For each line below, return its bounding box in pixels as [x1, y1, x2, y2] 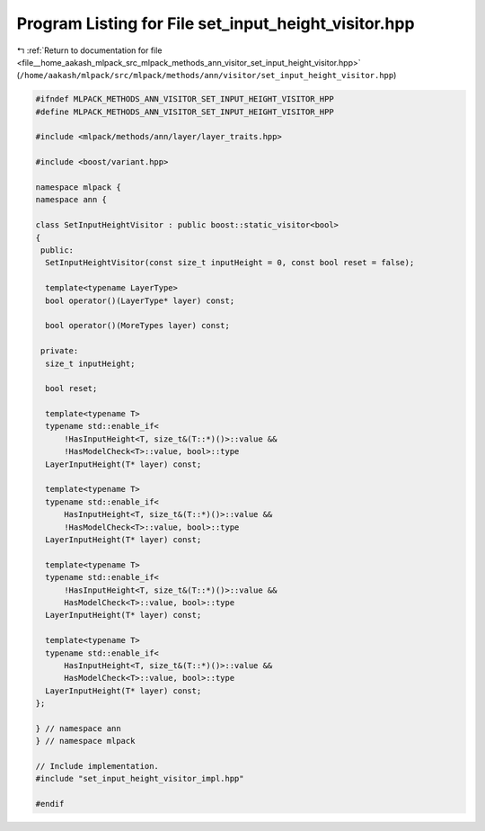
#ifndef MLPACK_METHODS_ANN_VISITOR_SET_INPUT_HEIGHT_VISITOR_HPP [35, 94, 334, 104]
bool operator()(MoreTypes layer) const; [45, 320, 231, 331]
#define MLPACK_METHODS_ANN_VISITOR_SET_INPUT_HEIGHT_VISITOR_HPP [35, 106, 334, 117]
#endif [35, 799, 65, 809]
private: [40, 346, 79, 356]
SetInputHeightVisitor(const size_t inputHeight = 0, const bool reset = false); [45, 257, 415, 268]
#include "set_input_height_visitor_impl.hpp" [35, 773, 244, 784]
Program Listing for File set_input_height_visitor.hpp [16, 13, 415, 33]
